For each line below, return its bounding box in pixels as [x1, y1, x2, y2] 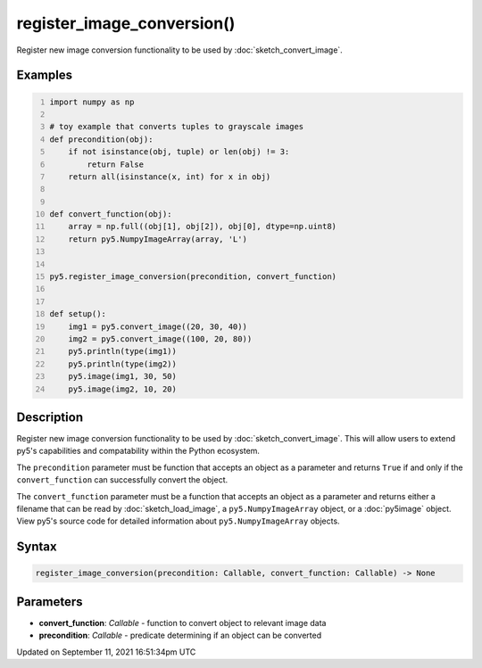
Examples [16, 68, 73, 83]
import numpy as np [49, 96, 135, 107]
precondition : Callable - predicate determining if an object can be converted [38, 630, 322, 641]
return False [87, 159, 145, 169]
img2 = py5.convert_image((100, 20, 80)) [68, 334, 253, 343]
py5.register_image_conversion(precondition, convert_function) [49, 272, 337, 282]
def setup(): [49, 309, 107, 319]
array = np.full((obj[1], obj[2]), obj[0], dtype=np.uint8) [68, 221, 337, 232]
